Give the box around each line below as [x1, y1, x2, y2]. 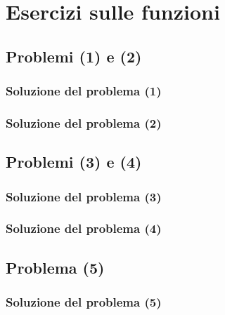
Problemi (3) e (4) [6, 151, 142, 173]
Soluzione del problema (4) [6, 220, 162, 237]
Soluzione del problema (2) [6, 114, 162, 131]
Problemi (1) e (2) [6, 45, 142, 67]
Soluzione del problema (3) [6, 187, 162, 205]
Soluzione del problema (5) [6, 293, 162, 311]
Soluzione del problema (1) [6, 82, 162, 100]
